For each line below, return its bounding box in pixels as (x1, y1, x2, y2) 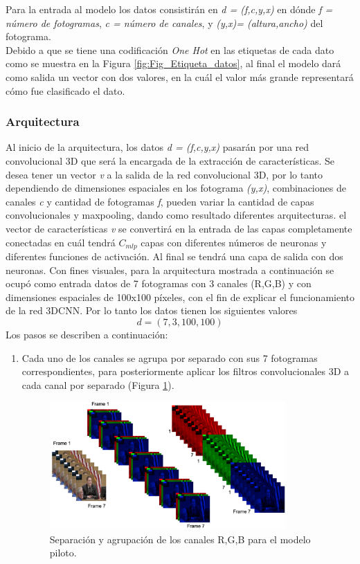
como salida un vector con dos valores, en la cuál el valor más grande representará (6, 69, 354, 84)
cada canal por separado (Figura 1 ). (21, 377, 174, 392)
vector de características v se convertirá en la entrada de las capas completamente (6, 221, 352, 235)
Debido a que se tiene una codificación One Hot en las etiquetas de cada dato (6, 42, 334, 57)
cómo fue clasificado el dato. (6, 83, 125, 98)
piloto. (49, 545, 77, 560)
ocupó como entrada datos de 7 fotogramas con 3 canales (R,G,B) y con (6, 276, 312, 291)
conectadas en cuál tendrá (6, 235, 116, 249)
